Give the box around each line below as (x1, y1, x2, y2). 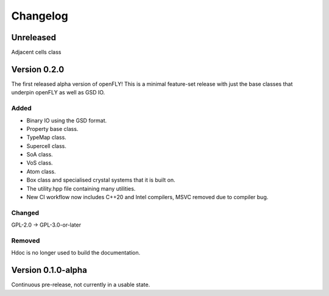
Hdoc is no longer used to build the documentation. (11, 249, 140, 256)
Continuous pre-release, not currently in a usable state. (11, 281, 150, 289)
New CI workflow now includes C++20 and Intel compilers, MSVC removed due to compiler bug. (26, 194, 269, 201)
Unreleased (11, 32, 57, 43)
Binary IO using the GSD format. (26, 116, 107, 124)
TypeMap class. (26, 134, 66, 141)
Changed (11, 208, 40, 217)
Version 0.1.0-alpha (11, 265, 88, 275)
